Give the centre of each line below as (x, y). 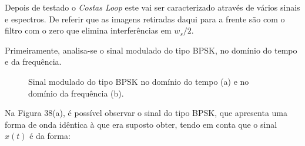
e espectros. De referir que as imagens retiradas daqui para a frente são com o (145, 19)
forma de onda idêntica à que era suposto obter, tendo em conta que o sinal (141, 124)
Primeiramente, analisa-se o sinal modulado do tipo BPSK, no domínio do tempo (151, 50)
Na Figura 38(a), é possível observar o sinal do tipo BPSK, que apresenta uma (146, 113)
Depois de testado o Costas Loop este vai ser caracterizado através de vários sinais (152, 7)
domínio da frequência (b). (76, 93)
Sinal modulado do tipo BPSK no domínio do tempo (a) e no (139, 81)
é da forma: (50, 136)
